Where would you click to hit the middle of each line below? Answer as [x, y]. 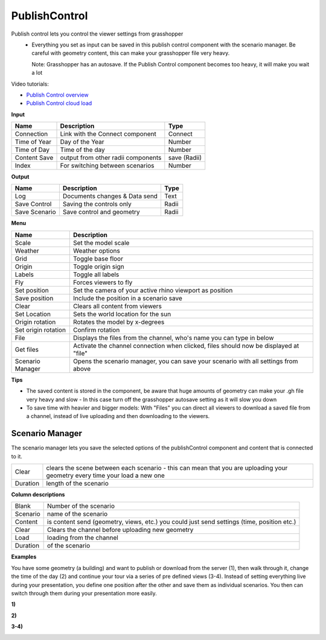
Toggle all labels [96, 274]
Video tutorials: [30, 84]
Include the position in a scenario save [128, 298]
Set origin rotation [40, 330]
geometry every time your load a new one [106, 475]
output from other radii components [111, 158]
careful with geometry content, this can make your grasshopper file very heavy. [131, 53]
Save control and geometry [101, 212]
